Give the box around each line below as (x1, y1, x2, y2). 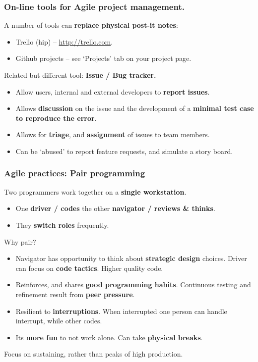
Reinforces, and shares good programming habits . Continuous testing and (15, 279, 251, 290)
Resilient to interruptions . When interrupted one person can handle (15, 306, 227, 316)
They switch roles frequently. (15, 219, 109, 230)
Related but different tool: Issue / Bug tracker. (4, 70, 156, 80)
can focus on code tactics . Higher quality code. (15, 262, 163, 273)
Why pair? (4, 236, 36, 247)
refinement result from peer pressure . (15, 289, 135, 299)
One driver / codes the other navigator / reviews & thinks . (15, 203, 215, 213)
